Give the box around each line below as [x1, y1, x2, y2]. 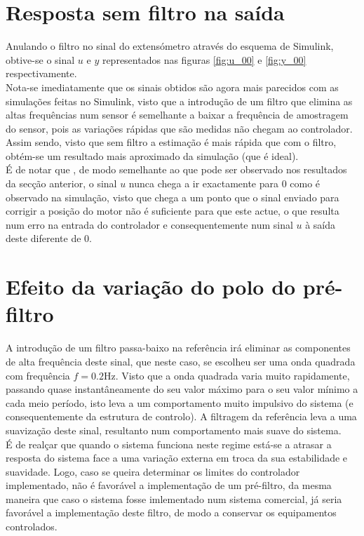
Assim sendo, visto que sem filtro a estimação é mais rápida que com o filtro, [6, 135, 337, 149]
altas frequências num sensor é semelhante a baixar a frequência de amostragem [6, 107, 349, 122]
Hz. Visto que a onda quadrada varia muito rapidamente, [103, 368, 350, 382]
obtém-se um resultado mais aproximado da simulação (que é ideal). [6, 148, 299, 163]
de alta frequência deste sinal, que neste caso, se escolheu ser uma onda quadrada [6, 354, 356, 368]
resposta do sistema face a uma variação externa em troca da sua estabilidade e [6, 450, 348, 465]
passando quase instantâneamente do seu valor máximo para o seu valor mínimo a [6, 382, 358, 396]
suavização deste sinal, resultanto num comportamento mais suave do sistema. [6, 422, 342, 437]
